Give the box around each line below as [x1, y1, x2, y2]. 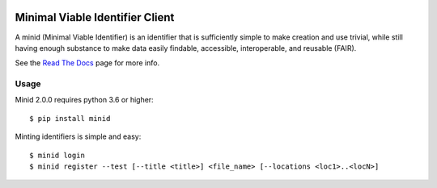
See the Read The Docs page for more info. [15, 58, 160, 68]
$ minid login [29, 150, 85, 160]
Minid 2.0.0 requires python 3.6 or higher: [15, 95, 154, 105]
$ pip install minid [29, 114, 111, 123]
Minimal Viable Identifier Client [15, 10, 175, 24]
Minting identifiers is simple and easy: [15, 132, 142, 141]
